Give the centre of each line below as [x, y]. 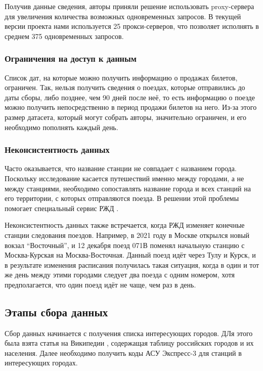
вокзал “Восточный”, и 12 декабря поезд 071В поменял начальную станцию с [125, 245]
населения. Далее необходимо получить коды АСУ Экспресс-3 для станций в [123, 353]
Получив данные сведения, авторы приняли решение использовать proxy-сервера [129, 6]
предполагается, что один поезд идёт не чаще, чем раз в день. [100, 284]
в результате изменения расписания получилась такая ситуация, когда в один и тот [132, 264]
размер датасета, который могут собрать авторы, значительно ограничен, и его [125, 117]
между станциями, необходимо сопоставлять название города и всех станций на [128, 188]
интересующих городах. [41, 363]
